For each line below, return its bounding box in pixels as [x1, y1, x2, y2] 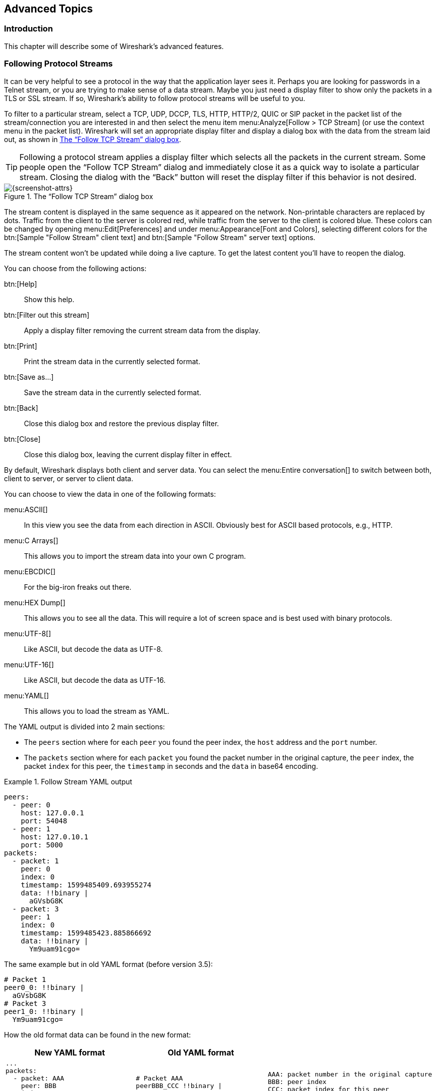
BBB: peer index [268, 1078, 327, 1086]
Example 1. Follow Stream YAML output [4, 777, 132, 786]
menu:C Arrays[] [4, 536, 58, 545]
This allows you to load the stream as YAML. [24, 706, 170, 715]
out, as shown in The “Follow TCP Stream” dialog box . [4, 135, 181, 144]
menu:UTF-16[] [4, 660, 54, 669]
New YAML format [34, 1047, 105, 1057]
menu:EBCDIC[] [4, 567, 56, 576]
